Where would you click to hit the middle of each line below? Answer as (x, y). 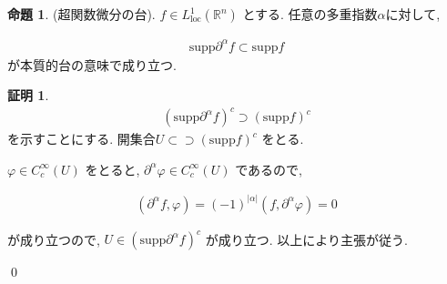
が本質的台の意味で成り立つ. (92, 64)
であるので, (269, 169)
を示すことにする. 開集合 (81, 139)
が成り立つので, (54, 239)
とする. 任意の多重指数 (310, 14)
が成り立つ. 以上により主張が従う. (306, 239)
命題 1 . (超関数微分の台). (81, 14)
